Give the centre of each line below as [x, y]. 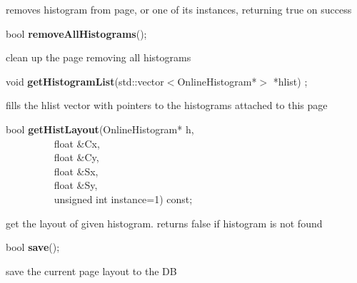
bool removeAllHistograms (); [76, 33]
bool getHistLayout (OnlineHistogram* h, [100, 129]
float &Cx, [77, 143]
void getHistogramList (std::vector [85, 81]
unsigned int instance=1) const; [123, 199]
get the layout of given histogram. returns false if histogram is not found [164, 223]
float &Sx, [76, 171]
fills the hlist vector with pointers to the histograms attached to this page [167, 105]
